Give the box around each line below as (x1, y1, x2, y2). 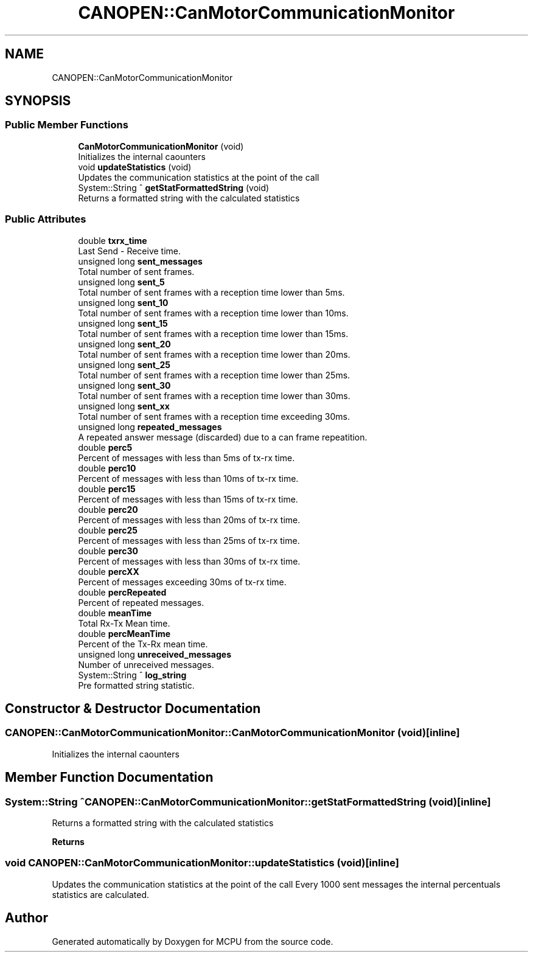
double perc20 (78, 504, 138, 515)
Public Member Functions (5, 119, 128, 131)
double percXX (78, 566, 139, 577)
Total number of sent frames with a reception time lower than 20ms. (78, 349, 350, 360)
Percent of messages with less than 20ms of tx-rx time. (78, 514, 301, 525)
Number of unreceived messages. (78, 659, 214, 670)
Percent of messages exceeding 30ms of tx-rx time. (78, 576, 287, 587)
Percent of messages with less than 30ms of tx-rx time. (78, 555, 301, 566)
